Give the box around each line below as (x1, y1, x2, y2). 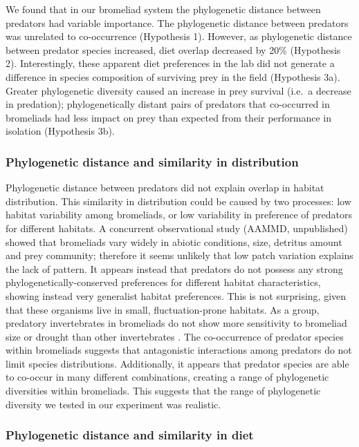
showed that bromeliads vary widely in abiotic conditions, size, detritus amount (6, 234, 342, 249)
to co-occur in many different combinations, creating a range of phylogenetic (6, 370, 329, 384)
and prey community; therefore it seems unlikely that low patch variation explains (6, 248, 353, 263)
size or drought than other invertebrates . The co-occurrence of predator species (6, 329, 344, 343)
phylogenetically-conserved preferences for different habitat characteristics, (6, 275, 321, 289)
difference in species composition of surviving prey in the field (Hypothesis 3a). (6, 69, 340, 84)
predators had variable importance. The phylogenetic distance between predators (6, 15, 349, 30)
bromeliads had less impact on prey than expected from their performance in (6, 110, 332, 124)
